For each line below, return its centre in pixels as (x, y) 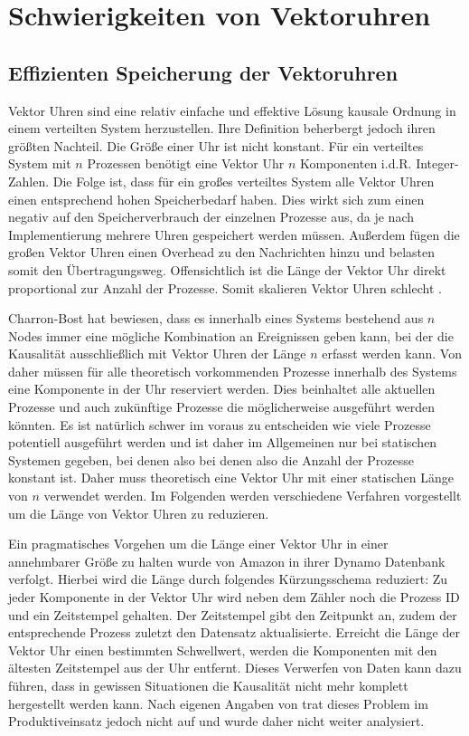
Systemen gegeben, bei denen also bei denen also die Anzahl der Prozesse (211, 459)
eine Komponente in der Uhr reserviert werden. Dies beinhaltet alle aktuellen (222, 389)
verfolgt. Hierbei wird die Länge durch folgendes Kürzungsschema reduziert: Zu (228, 579)
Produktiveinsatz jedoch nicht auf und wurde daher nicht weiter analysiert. (216, 721)
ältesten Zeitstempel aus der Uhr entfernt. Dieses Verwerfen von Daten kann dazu (235, 668)
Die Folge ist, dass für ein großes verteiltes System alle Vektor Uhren (244, 181)
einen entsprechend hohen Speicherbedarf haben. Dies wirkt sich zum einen (216, 199)
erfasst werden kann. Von (392, 354)
